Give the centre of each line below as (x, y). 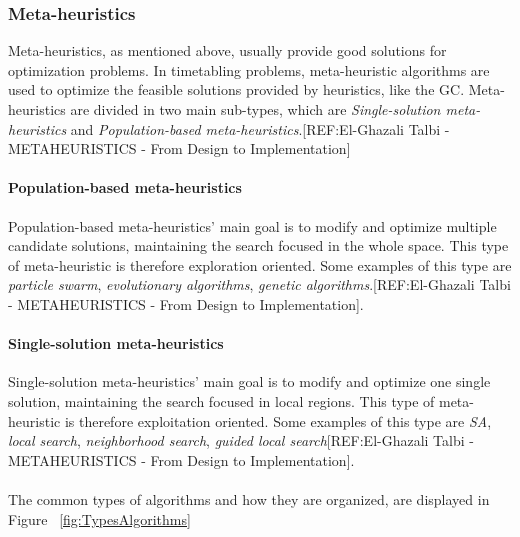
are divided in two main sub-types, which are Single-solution (255, 109)
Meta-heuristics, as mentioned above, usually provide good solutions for (227, 50)
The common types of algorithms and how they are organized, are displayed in (249, 498)
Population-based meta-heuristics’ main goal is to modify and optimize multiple (252, 225)
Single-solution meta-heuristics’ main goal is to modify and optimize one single (249, 381)
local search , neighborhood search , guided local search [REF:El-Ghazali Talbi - (241, 440)
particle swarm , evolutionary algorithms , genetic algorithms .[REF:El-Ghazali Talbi (259, 284)
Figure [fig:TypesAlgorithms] (99, 518)
